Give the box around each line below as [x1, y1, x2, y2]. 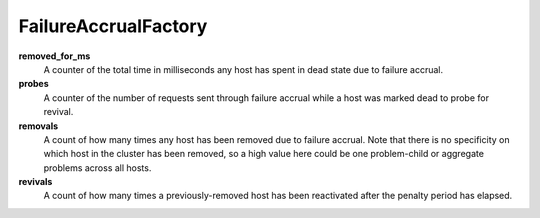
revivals [18, 176, 53, 188]
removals [18, 120, 59, 132]
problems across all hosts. [43, 161, 152, 174]
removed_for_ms [18, 50, 91, 62]
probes [18, 78, 49, 90]
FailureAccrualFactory [18, 15, 208, 37]
